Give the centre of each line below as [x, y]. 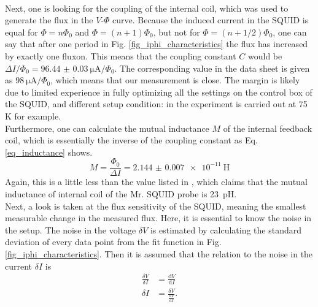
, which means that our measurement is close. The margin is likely [175, 80]
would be [265, 55]
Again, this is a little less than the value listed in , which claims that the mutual [156, 182]
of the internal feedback [268, 128]
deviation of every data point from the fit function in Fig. [113, 242]
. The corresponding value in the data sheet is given [212, 68]
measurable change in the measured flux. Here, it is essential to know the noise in [158, 218]
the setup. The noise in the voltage [71, 229]
